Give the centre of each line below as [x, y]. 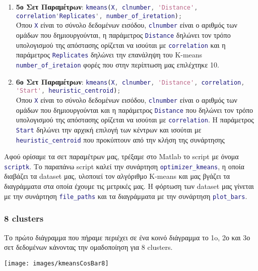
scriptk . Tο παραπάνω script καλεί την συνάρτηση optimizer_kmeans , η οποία [124, 166]
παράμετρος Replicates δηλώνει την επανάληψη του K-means [109, 55]
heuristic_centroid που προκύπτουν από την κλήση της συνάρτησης [120, 139]
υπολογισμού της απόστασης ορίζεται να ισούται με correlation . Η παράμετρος [135, 120]
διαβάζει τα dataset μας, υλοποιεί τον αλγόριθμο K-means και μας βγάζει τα [117, 176]
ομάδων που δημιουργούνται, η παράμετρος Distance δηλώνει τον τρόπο [123, 35]
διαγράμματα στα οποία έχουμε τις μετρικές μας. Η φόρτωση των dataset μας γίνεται [129, 186]
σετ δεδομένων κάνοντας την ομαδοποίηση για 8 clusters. [88, 247]
